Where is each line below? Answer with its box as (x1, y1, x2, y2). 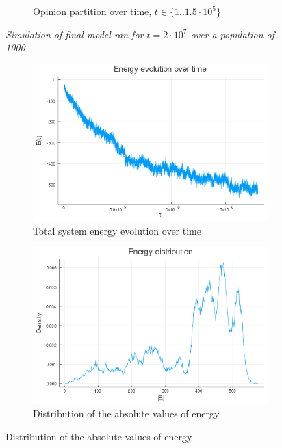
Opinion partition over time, (33, 4, 152, 18)
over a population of (190, 27, 275, 41)
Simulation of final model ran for (5, 27, 144, 41)
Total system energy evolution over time (33, 223, 201, 237)
